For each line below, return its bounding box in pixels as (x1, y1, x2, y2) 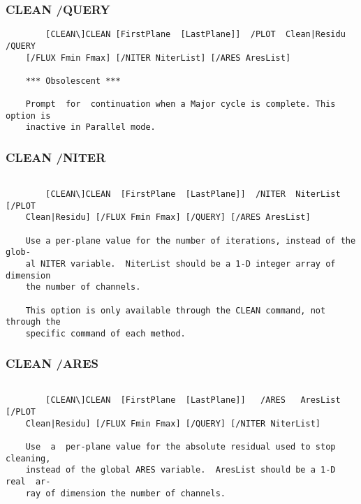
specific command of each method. (25, 328, 186, 339)
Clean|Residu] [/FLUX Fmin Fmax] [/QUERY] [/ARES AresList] (25, 212, 311, 223)
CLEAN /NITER (6, 149, 106, 166)
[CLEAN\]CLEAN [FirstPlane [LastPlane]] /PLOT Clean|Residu (45, 29, 346, 40)
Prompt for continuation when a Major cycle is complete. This (25, 99, 336, 110)
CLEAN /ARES (6, 355, 99, 372)
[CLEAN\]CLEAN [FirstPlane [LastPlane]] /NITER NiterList (45, 189, 341, 199)
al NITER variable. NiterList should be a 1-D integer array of (25, 258, 336, 269)
